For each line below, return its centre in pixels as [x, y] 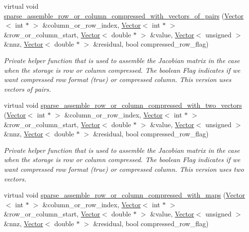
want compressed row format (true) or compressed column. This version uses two [124, 169]
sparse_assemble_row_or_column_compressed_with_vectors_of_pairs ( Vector [124, 15]
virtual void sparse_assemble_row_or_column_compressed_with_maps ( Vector [124, 195]
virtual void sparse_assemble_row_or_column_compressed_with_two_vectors [123, 105]
